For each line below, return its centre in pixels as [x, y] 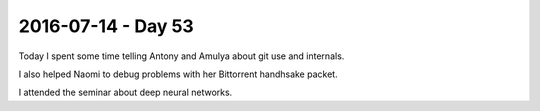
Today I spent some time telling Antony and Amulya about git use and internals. [181, 56]
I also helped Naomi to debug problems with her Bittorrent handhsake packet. [178, 74]
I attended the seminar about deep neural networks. [125, 92]
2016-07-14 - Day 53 [106, 26]
